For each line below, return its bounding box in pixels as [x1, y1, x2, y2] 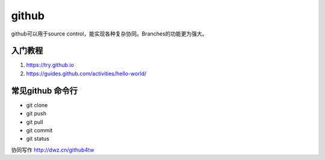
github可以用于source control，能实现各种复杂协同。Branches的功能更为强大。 [11, 30, 208, 37]
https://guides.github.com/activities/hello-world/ [26, 70, 147, 77]
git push [26, 110, 47, 117]
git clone [26, 101, 48, 108]
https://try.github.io [26, 61, 75, 69]
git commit [26, 126, 53, 134]
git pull [26, 118, 43, 126]
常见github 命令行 [11, 85, 78, 96]
